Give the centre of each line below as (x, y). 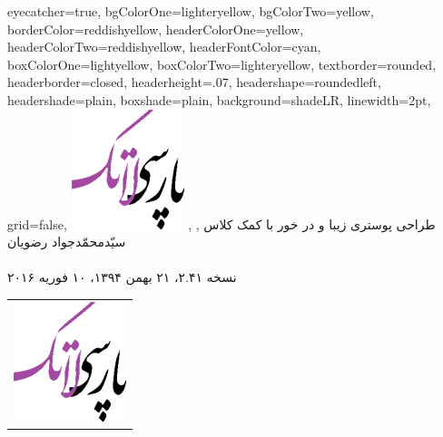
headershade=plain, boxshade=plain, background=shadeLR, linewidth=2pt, (219, 99)
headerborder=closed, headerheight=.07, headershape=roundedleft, (194, 82)
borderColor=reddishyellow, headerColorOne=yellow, (156, 29)
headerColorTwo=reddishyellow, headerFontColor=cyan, (164, 47)
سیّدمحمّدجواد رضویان (67, 242)
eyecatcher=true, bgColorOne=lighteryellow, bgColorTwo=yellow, (191, 11)
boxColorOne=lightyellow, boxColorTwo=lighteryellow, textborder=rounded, (222, 64)
